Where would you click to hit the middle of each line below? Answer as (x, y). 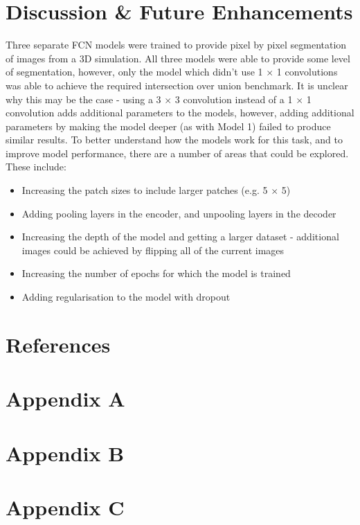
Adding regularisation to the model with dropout (126, 297)
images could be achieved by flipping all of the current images (153, 250)
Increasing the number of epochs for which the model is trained (156, 273)
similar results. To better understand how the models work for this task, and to (174, 140)
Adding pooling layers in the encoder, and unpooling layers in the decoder (179, 213)
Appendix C (65, 507)
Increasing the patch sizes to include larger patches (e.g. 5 (145, 190)
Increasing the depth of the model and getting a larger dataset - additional (180, 237)
